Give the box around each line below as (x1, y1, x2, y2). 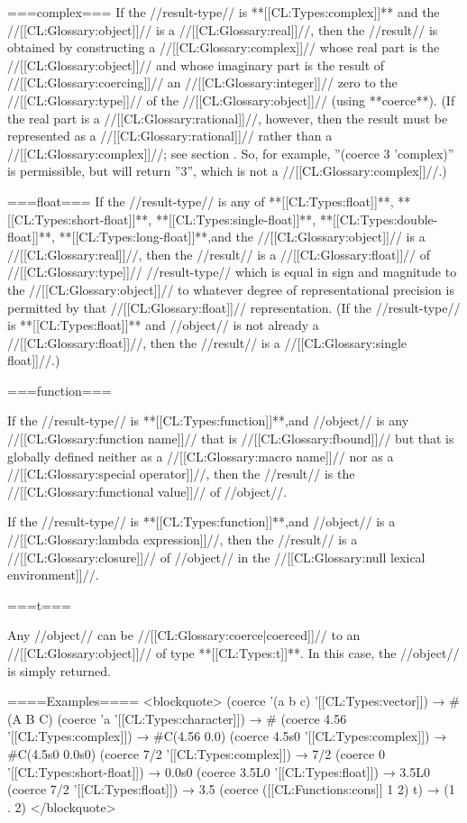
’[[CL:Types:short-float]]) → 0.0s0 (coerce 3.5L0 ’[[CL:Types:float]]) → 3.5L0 (7, 762, 430, 781)
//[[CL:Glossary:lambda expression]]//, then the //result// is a (7, 530, 358, 549)
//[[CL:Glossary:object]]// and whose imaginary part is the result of (7, 55, 385, 74)
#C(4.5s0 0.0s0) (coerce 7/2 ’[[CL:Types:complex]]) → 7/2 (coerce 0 (7, 744, 385, 763)
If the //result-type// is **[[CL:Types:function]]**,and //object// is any (7, 411, 409, 430)
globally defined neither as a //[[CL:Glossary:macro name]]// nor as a (7, 446, 394, 465)
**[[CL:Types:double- (319, 209, 438, 228)
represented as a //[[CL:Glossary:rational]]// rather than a (7, 126, 333, 145)
